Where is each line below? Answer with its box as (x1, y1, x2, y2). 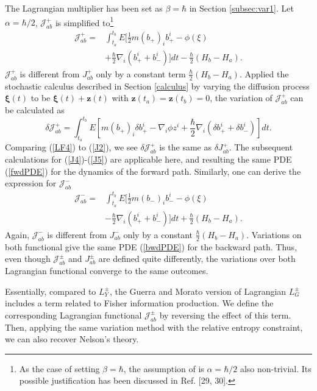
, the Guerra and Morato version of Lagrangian (109, 284, 287, 297)
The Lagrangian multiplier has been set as (5, 2, 163, 14)
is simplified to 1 (55, 14, 114, 29)
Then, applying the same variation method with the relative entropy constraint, (5, 320, 303, 333)
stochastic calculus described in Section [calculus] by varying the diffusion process (5, 79, 310, 92)
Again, (5, 228, 30, 241)
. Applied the (239, 67, 289, 80)
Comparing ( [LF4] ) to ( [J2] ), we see (5, 141, 138, 153)
